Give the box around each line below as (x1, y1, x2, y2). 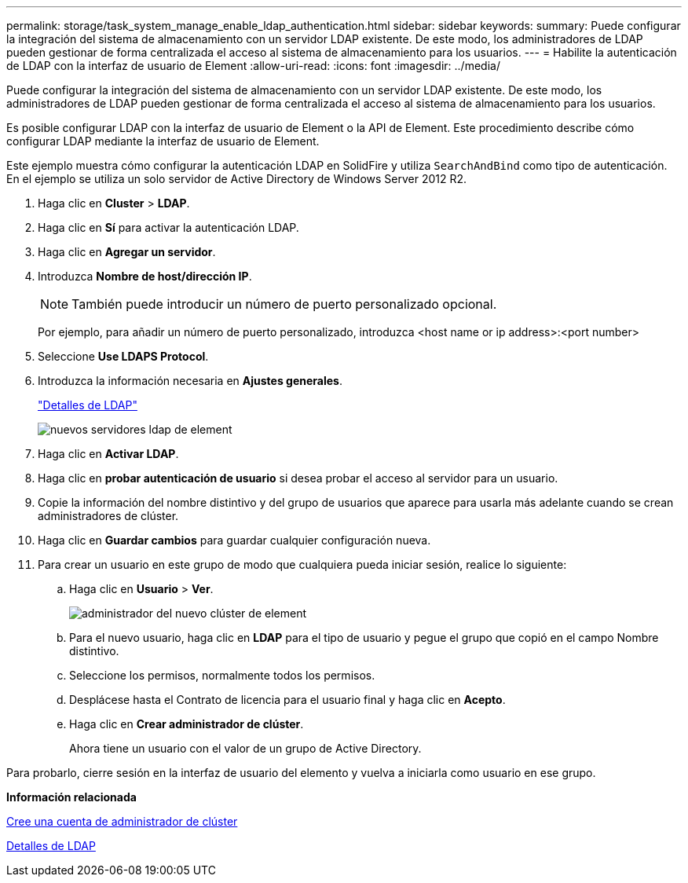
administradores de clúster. (38, 509, 179, 522)
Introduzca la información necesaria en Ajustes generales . (38, 374, 342, 387)
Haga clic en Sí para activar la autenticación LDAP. (38, 221, 299, 234)
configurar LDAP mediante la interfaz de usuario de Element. (6, 134, 320, 148)
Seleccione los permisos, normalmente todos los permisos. (69, 669, 375, 682)
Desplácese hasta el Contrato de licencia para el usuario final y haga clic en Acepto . (69, 693, 506, 706)
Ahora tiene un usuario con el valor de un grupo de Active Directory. (69, 742, 422, 755)
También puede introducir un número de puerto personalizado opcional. (71, 296, 497, 312)
